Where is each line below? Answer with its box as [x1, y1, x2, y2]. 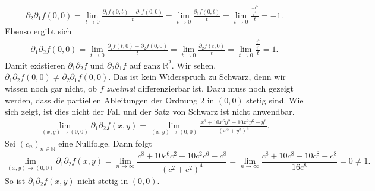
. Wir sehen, [171, 59, 216, 71]
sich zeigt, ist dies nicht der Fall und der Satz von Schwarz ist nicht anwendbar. [5, 105, 295, 118]
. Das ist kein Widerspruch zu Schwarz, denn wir [108, 70, 286, 83]
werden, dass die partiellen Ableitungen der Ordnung [5, 93, 198, 106]
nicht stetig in [77, 174, 128, 187]
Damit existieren [5, 59, 65, 71]
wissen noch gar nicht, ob [5, 82, 97, 94]
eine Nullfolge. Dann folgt [58, 137, 152, 149]
